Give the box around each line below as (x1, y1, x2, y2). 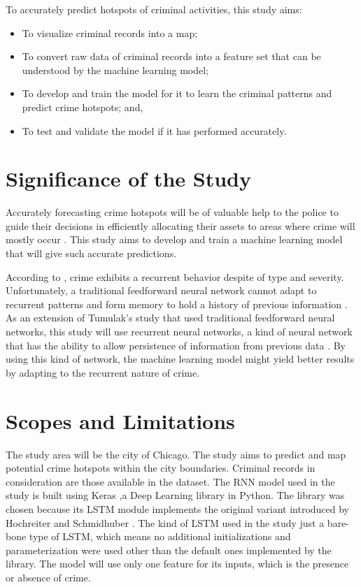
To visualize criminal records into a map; (22, 25, 198, 40)
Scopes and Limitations (6, 406, 235, 435)
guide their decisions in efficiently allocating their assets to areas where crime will (6, 218, 355, 233)
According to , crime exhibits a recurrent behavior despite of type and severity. (6, 269, 344, 284)
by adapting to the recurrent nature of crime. (6, 365, 200, 379)
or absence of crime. (6, 570, 91, 584)
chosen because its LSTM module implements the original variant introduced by (6, 501, 350, 516)
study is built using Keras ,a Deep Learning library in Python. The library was (6, 488, 345, 502)
